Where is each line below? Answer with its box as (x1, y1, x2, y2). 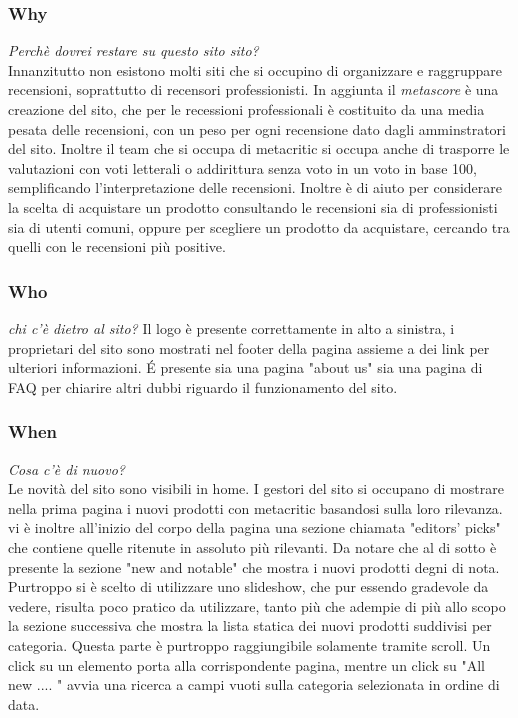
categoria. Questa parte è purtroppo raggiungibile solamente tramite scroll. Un (8, 634, 491, 655)
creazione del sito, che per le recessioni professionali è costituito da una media (8, 99, 485, 119)
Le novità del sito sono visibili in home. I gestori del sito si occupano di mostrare (8, 478, 504, 499)
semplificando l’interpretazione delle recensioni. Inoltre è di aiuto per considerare (8, 177, 503, 198)
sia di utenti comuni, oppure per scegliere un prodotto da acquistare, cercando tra (8, 216, 510, 237)
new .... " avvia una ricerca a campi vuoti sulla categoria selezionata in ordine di (8, 674, 500, 695)
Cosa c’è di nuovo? (8, 458, 126, 479)
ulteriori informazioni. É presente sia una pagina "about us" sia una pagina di (8, 357, 483, 378)
